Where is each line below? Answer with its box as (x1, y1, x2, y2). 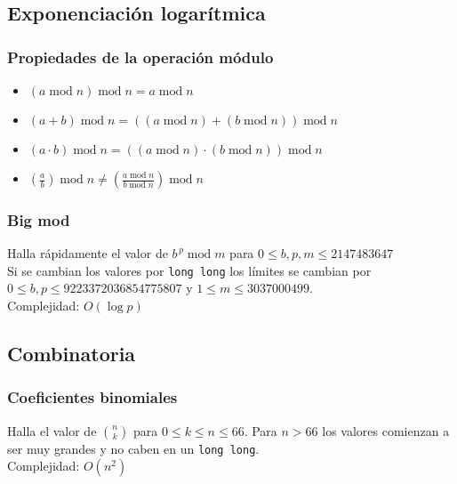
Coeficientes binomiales (7, 386, 178, 408)
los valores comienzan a (322, 421, 450, 440)
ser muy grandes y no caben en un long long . (7, 439, 260, 457)
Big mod (7, 208, 70, 230)
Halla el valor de (7, 421, 97, 440)
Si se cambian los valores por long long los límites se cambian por (7, 261, 372, 279)
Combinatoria (7, 340, 136, 367)
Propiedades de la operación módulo (7, 45, 274, 68)
